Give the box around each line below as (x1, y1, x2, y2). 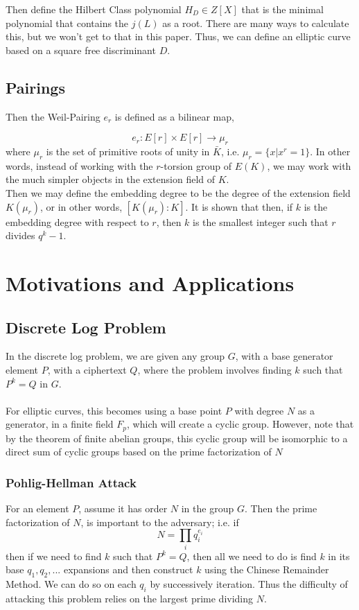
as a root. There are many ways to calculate (162, 15, 349, 30)
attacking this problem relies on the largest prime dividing (6, 591, 254, 605)
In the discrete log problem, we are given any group (6, 349, 225, 363)
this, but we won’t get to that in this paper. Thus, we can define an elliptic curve (6, 29, 351, 44)
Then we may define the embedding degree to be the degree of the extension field (6, 185, 351, 200)
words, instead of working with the (6, 158, 153, 173)
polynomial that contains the (6, 15, 129, 30)
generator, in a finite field (6, 417, 114, 431)
